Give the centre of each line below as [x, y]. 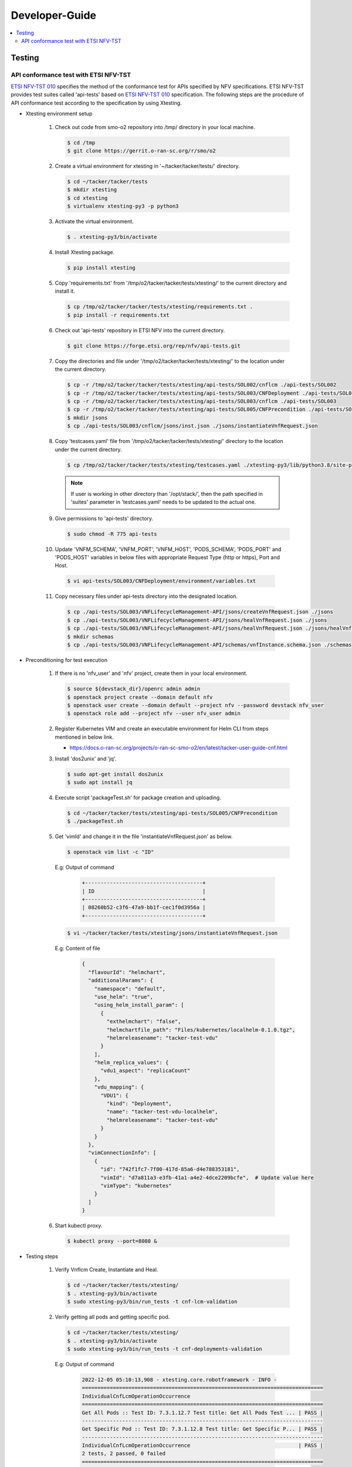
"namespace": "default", [130, 988]
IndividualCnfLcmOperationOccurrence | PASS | [203, 1446]
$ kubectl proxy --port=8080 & [112, 1241]
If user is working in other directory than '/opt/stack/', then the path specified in [167, 493]
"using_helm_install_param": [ [139, 1005]
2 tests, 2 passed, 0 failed [124, 1454]
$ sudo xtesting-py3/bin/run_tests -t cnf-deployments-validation [165, 1349]
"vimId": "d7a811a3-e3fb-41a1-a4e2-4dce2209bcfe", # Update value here [207, 1177]
